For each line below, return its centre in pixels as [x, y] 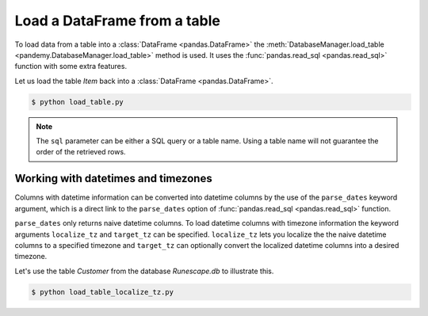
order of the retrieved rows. [81, 152]
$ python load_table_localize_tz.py [103, 292]
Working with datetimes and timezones [114, 179]
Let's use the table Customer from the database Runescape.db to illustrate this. [144, 271]
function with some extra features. [71, 67]
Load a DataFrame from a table [118, 21]
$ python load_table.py [78, 102]
